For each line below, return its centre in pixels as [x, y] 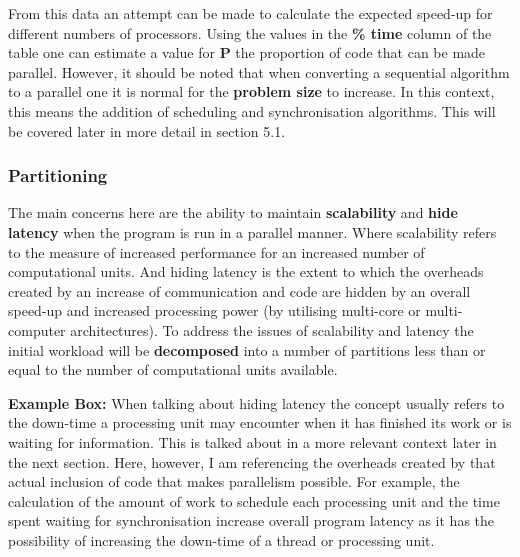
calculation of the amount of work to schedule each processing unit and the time [254, 500]
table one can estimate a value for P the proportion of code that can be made [247, 52]
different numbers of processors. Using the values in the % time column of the [250, 32]
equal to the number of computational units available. [173, 369]
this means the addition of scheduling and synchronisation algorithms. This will [252, 110]
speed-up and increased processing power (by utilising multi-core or [214, 310]
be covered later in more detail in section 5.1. [147, 130]
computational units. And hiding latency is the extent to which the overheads [246, 271]
